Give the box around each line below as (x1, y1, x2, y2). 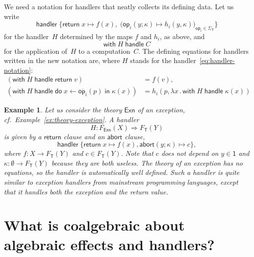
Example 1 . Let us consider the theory (4, 105, 122, 115)
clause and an (63, 131, 105, 141)
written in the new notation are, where (4, 55, 120, 65)
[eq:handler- (199, 55, 235, 65)
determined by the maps (60, 31, 133, 41)
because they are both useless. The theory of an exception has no (51, 157, 243, 168)
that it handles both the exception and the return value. (4, 186, 169, 196)
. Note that (121, 148, 154, 158)
